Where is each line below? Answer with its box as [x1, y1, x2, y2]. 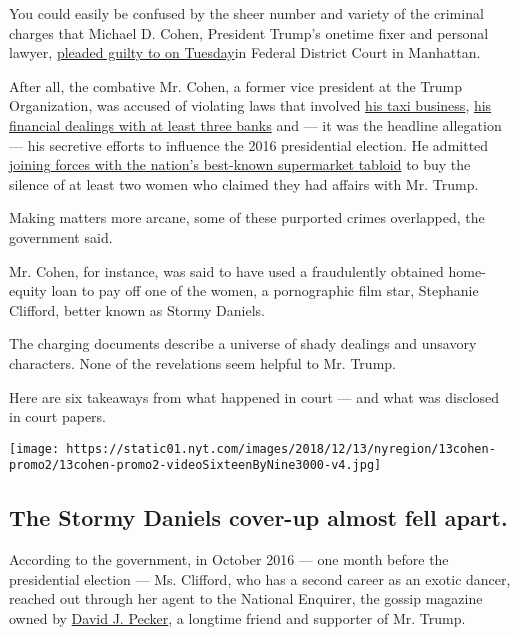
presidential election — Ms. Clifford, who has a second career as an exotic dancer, [9, 568, 511, 589]
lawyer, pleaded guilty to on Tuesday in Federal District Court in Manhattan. [9, 42, 481, 63]
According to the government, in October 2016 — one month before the [9, 549, 449, 570]
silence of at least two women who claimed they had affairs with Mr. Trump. [9, 173, 479, 194]
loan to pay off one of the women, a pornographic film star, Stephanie [51, 280, 479, 301]
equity [9, 280, 47, 301]
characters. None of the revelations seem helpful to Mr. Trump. [9, 352, 396, 373]
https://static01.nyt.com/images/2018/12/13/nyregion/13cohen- [66, 441, 496, 456]
